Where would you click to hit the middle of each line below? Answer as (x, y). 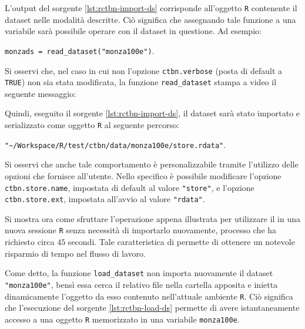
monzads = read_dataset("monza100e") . (80, 50)
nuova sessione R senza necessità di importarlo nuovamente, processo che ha (141, 230)
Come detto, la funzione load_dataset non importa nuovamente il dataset (139, 273)
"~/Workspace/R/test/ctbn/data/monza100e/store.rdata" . (115, 144)
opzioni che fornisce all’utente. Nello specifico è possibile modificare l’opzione (143, 175)
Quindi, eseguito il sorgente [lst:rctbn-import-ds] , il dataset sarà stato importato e (152, 113)
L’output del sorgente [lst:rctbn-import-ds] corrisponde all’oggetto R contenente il (151, 8)
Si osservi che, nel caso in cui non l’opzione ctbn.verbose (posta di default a (144, 70)
